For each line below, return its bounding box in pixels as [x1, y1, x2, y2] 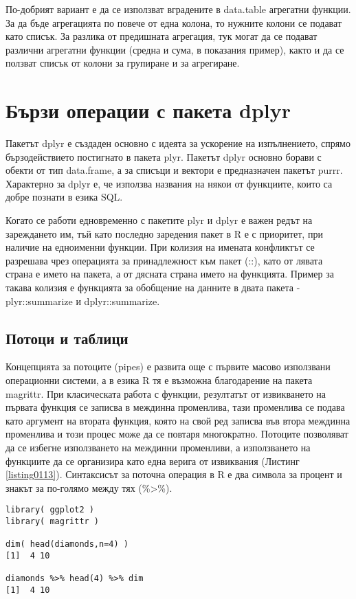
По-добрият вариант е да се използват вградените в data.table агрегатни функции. [5, 2, 351, 16]
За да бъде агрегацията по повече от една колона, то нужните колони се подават [5, 15, 342, 30]
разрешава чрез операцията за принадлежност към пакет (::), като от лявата [5, 253, 323, 267]
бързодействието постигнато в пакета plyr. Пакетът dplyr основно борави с [5, 149, 322, 163]
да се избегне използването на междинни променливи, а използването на [5, 440, 311, 454]
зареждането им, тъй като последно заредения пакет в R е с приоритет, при [5, 226, 323, 240]
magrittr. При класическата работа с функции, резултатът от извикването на [5, 386, 326, 400]
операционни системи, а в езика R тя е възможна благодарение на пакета [5, 373, 313, 387]
